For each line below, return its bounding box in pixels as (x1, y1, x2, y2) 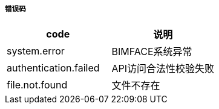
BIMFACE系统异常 (111, 45, 192, 58)
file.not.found (7, 79, 68, 91)
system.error (7, 45, 65, 58)
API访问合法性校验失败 (111, 62, 215, 75)
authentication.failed (7, 62, 100, 74)
